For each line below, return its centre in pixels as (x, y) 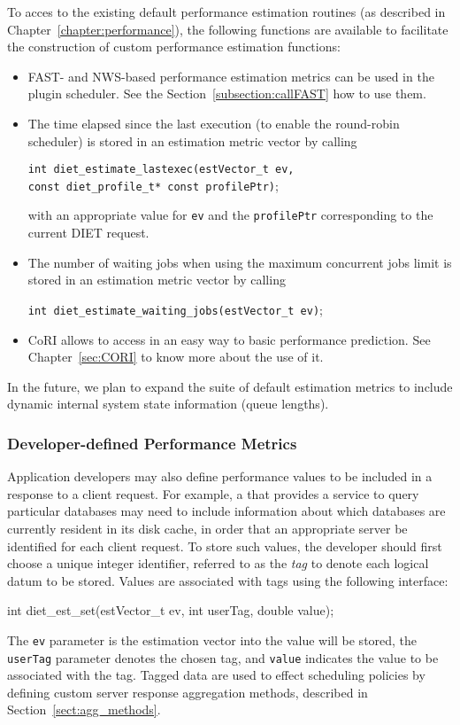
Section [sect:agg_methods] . (84, 709)
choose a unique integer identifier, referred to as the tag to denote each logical (218, 563)
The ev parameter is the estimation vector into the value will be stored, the (212, 639)
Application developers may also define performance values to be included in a (220, 476)
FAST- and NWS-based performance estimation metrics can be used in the (231, 76)
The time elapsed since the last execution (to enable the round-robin (214, 123)
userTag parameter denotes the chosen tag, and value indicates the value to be (223, 657)
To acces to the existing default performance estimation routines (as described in (226, 12)
